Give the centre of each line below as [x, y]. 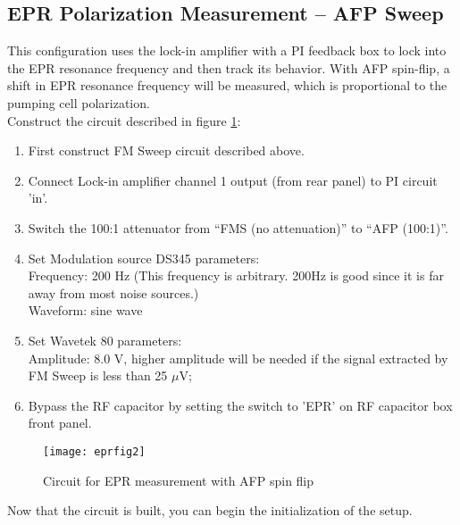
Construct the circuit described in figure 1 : [124, 120]
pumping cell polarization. [79, 102]
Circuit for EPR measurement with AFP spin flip [179, 480]
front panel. [60, 423]
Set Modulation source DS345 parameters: [144, 258]
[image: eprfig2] [94, 451]
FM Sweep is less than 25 [98, 375]
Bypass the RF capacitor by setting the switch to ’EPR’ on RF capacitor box [240, 405]
